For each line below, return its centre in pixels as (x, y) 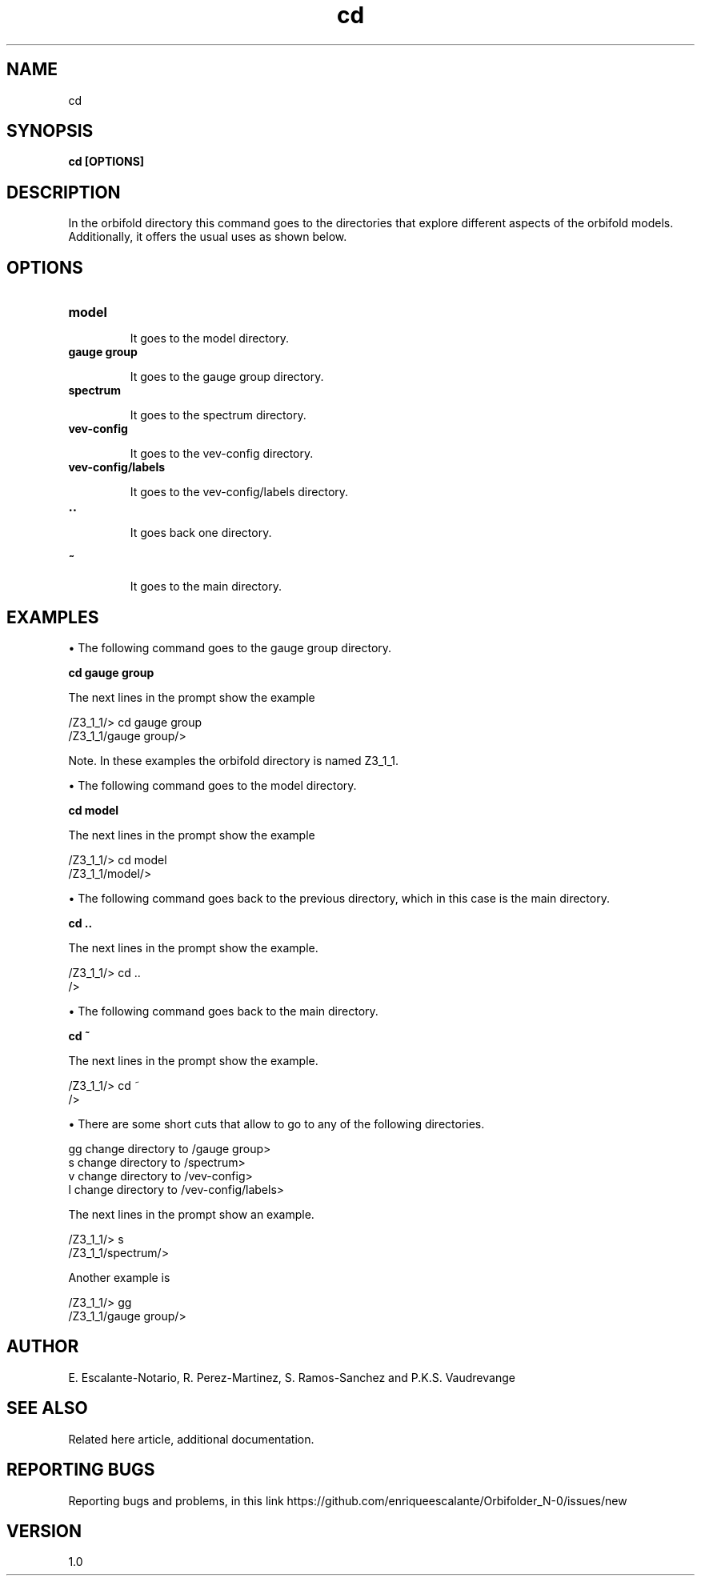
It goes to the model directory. (209, 338)
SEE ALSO (47, 1408)
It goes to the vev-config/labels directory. (239, 492)
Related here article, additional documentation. (191, 1439)
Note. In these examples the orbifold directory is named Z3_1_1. (234, 760)
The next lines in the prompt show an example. (191, 1214)
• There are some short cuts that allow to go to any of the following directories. (276, 1123)
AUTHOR (43, 1347)
